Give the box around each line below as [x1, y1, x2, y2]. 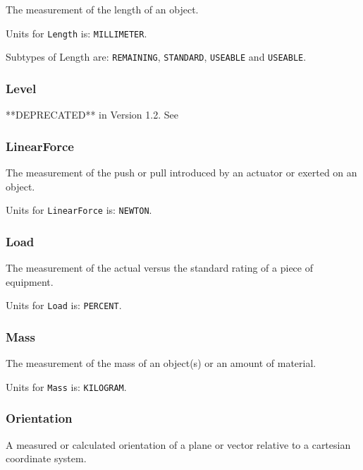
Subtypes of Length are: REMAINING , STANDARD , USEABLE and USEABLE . [6, 49, 307, 64]
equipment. [6, 274, 54, 289]
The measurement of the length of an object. [6, 2, 199, 16]
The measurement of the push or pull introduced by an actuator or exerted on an [6, 164, 357, 179]
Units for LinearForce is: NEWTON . [6, 203, 152, 217]
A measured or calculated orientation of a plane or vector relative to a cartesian [6, 437, 351, 452]
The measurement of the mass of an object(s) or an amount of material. [6, 356, 316, 370]
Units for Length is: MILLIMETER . [6, 25, 147, 40]
